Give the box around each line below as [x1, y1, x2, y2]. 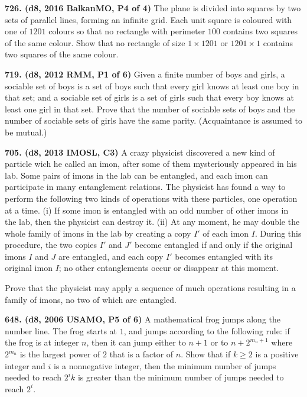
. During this [254, 227, 302, 239]
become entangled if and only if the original [134, 238, 293, 251]
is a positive [255, 348, 299, 360]
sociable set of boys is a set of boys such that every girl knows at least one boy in [5, 79, 299, 92]
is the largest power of [19, 348, 100, 360]
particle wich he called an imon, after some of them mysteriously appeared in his [5, 157, 297, 170]
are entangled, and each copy [58, 250, 164, 262]
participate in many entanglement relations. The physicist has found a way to [5, 180, 286, 193]
